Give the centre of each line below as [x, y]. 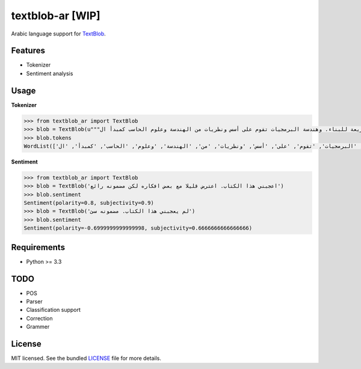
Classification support [54, 310]
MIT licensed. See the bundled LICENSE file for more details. [86, 358]
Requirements [38, 247]
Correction [39, 318]
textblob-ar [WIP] [56, 16]
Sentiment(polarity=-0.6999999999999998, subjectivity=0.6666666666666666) [138, 228]
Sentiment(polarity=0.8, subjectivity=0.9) [89, 203]
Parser [34, 302]
